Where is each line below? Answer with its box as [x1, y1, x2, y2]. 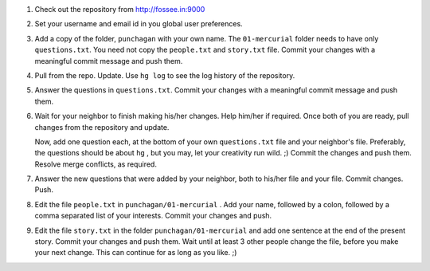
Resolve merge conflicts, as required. [34, 159, 157, 169]
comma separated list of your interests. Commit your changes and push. [34, 211, 272, 221]
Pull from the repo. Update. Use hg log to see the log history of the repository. [34, 70, 295, 80]
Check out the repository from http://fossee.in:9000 [34, 5, 205, 14]
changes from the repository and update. [34, 122, 170, 132]
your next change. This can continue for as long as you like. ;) [34, 248, 237, 257]
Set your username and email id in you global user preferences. [34, 19, 243, 29]
